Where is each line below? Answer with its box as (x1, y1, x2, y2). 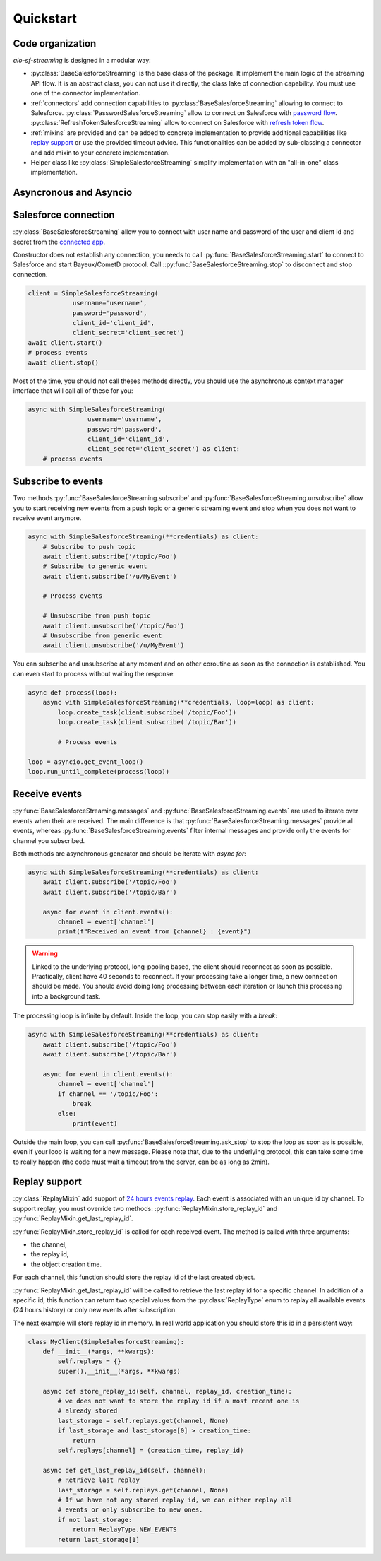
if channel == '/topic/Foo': (57, 1090, 159, 1098)
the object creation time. (30, 1260, 102, 1268)
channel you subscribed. (13, 836, 85, 844)
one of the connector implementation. (30, 89, 141, 98)
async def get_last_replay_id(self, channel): (42, 1466, 207, 1474)
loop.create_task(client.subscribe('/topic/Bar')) (57, 718, 236, 726)
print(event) (72, 1119, 118, 1127)
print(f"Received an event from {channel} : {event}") (57, 928, 252, 936)
